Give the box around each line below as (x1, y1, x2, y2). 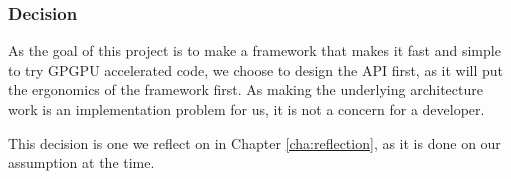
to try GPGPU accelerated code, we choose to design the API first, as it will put (8, 59, 504, 80)
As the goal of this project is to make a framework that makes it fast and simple (8, 40, 501, 61)
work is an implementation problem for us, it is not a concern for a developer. (8, 99, 485, 119)
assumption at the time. (8, 152, 155, 173)
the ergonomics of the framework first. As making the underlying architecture (8, 79, 483, 100)
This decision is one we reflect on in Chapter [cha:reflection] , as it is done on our (8, 132, 501, 153)
